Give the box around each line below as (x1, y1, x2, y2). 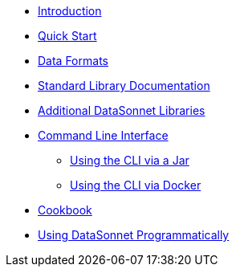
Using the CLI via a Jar (70, 153, 189, 167)
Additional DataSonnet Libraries (38, 104, 205, 117)
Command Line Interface (38, 128, 169, 142)
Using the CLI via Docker (70, 178, 201, 192)
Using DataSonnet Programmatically (38, 228, 230, 242)
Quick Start (38, 29, 97, 43)
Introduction (38, 4, 102, 18)
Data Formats (38, 54, 108, 67)
